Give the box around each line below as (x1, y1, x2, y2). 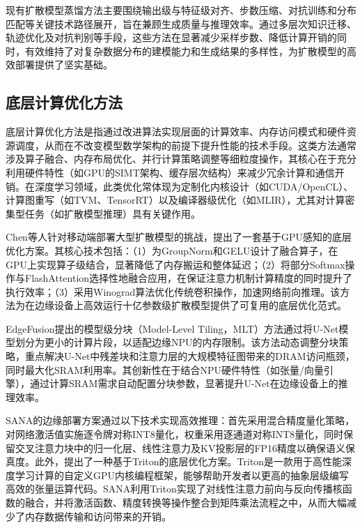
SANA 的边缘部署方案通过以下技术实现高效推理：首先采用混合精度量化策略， (6, 413, 355, 428)
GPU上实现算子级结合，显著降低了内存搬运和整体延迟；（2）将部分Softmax (6, 257, 345, 271)
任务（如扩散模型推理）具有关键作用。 (24, 206, 200, 220)
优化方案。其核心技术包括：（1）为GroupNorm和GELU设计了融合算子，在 (6, 243, 338, 257)
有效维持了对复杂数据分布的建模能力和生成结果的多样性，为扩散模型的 (24, 43, 347, 58)
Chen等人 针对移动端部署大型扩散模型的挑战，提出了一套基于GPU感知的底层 (6, 229, 352, 244)
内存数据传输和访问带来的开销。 (24, 508, 171, 523)
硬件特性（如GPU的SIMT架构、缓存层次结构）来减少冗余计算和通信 (24, 165, 335, 179)
